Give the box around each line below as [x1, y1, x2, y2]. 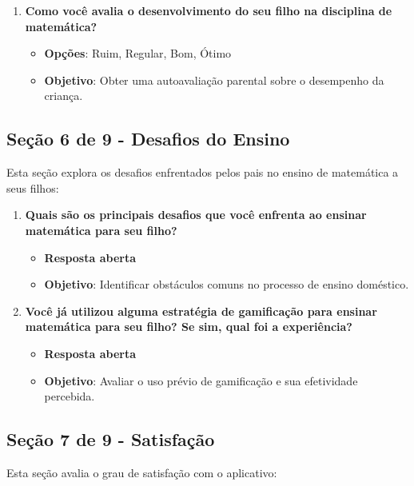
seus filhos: [6, 179, 59, 196]
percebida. [44, 388, 95, 404]
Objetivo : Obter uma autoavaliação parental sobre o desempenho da [44, 71, 384, 88]
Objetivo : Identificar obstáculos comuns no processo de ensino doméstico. [44, 276, 409, 293]
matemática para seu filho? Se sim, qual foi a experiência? [25, 318, 352, 335]
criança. [44, 87, 83, 104]
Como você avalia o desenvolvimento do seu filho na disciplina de [25, 2, 392, 18]
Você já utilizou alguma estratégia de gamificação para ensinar [25, 302, 377, 319]
